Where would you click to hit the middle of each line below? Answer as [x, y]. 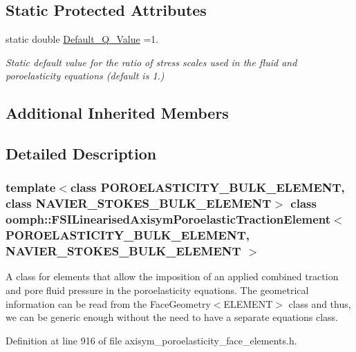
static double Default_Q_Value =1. [82, 39]
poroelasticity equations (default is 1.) [85, 76]
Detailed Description [81, 154]
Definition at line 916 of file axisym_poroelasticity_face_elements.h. [151, 340]
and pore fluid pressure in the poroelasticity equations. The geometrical [157, 290]
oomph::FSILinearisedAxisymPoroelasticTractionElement [168, 219]
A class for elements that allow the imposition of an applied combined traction [172, 276]
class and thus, [320, 303]
